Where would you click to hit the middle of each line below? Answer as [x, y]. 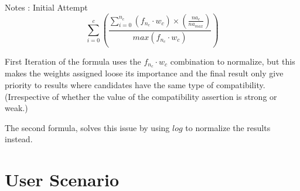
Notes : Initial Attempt [46, 7]
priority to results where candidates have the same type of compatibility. [135, 84]
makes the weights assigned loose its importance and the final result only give [144, 73]
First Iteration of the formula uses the [73, 61]
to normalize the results [228, 127]
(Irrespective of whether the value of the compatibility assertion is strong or [141, 96]
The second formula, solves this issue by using [87, 127]
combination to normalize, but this [233, 61]
